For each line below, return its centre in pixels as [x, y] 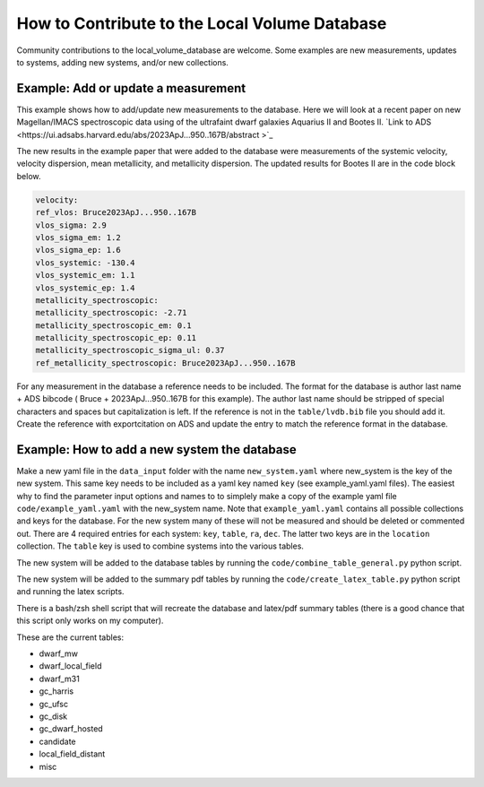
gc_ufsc [54, 704]
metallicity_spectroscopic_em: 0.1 [113, 325]
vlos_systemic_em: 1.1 [85, 275]
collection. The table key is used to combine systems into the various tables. [160, 546]
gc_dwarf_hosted [71, 729]
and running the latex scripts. [70, 592]
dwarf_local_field [70, 666]
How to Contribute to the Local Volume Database [202, 23]
